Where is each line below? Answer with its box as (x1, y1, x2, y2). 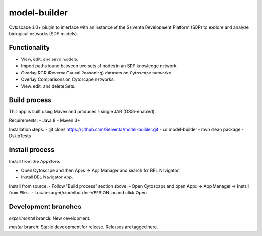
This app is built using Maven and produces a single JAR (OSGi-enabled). (9, 109, 156, 115)
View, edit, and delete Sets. (21, 83, 76, 89)
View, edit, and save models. (21, 56, 79, 62)
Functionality (9, 44, 50, 52)
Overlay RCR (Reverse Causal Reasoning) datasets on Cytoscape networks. (21, 70, 173, 75)
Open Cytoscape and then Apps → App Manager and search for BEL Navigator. (21, 167, 180, 173)
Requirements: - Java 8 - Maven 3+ (9, 118, 80, 123)
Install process (9, 146, 55, 154)
